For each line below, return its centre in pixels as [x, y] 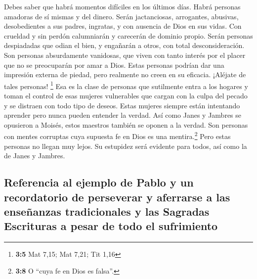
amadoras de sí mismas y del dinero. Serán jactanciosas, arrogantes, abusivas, [121, 16]
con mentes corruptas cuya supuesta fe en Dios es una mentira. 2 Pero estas [117, 136]
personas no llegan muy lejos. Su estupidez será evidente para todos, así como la [126, 146]
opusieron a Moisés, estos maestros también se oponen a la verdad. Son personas [126, 124]
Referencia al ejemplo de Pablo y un [99, 182]
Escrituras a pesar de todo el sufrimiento [111, 226]
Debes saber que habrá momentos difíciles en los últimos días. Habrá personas [122, 6]
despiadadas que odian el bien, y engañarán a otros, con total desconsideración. [124, 45]
